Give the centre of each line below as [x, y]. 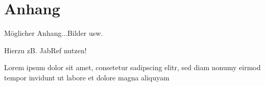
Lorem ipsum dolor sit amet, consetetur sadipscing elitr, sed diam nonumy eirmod [132, 67]
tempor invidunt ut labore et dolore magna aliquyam [87, 77]
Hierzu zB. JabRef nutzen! [45, 50]
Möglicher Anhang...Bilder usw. [54, 33]
